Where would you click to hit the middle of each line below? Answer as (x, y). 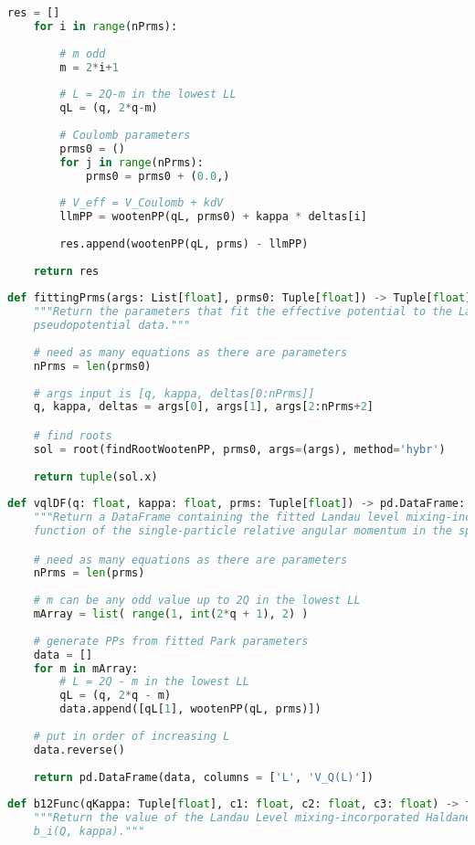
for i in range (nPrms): (106, 26)
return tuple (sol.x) (95, 476)
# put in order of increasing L (132, 736)
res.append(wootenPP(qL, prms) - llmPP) (184, 243)
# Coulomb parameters (125, 135)
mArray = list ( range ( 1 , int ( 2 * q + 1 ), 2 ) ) (171, 614)
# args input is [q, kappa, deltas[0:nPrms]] (174, 393)
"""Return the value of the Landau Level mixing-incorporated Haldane (253, 818)
